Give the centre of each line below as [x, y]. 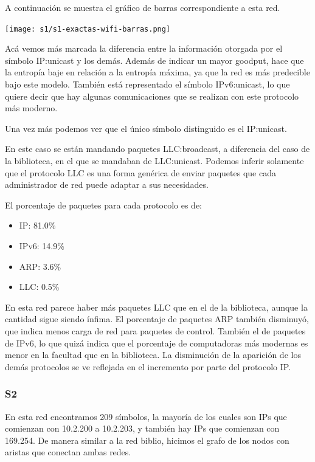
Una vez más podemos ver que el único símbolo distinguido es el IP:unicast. [146, 128]
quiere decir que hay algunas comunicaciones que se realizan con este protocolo [152, 96]
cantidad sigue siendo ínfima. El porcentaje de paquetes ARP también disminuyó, [157, 319]
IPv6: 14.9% [42, 245]
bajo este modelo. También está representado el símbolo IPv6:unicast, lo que [147, 84]
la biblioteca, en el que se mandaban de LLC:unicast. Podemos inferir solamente [154, 160]
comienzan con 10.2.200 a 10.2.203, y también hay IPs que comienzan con [142, 428]
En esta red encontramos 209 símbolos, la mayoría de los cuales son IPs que [146, 416]
